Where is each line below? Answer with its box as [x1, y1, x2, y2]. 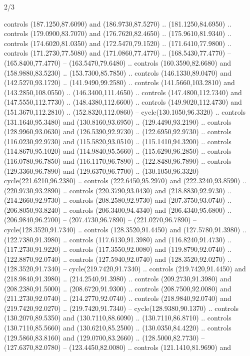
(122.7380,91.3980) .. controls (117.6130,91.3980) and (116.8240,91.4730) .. [4, 234, 231, 244]
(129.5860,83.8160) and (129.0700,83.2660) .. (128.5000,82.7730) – [4, 332, 205, 342]
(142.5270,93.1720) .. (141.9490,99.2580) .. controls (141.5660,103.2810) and [4, 77, 235, 88]
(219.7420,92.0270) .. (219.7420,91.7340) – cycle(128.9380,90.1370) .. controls [4, 302, 239, 313]
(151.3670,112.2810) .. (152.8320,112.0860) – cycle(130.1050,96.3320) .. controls [4, 106, 246, 117]
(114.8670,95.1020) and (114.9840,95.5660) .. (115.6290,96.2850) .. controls [4, 146, 231, 156]
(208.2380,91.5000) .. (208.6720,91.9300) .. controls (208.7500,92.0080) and [4, 283, 231, 293]
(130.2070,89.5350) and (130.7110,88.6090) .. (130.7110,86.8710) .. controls [4, 312, 231, 323]
